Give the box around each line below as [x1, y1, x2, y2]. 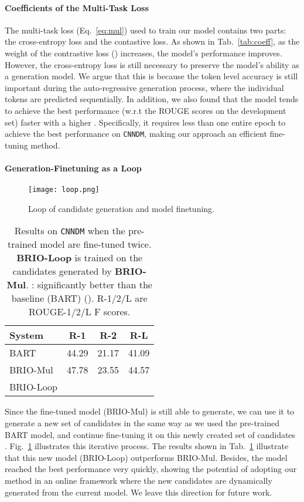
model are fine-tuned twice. [40, 237, 152, 251]
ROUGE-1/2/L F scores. [29, 305, 131, 319]
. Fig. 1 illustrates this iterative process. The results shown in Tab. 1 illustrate [5, 440, 289, 452]
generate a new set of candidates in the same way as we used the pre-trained [5, 417, 280, 429]
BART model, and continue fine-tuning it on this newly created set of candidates [5, 428, 296, 440]
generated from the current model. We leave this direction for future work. [5, 486, 272, 498]
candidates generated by [12, 264, 112, 278]
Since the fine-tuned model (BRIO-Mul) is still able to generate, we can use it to [5, 405, 295, 417]
